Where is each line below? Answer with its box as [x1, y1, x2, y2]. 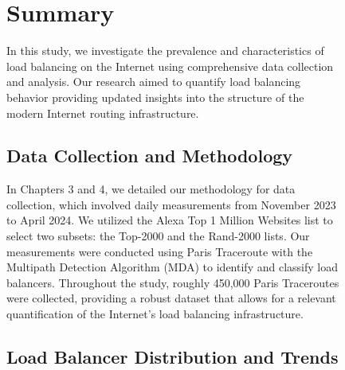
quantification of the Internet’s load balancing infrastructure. [6, 306, 304, 322]
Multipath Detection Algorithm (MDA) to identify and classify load [6, 259, 338, 275]
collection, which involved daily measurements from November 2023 [6, 196, 336, 212]
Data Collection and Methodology [6, 143, 293, 168]
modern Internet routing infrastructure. [6, 104, 199, 121]
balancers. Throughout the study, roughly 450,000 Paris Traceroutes [6, 274, 339, 290]
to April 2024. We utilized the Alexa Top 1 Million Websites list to [6, 212, 333, 228]
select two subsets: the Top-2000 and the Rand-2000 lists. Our [6, 228, 310, 244]
